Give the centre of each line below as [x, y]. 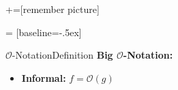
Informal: [44, 77]
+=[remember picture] [53, 9]
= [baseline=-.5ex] [44, 32]
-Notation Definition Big [62, 55]
